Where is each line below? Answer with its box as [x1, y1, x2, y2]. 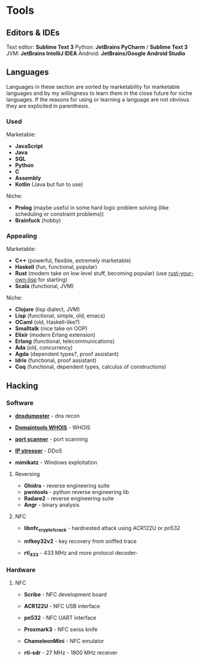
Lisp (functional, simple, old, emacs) [14, 312, 106, 319]
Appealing [6, 232, 37, 240]
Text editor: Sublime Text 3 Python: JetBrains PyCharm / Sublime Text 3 [6, 43, 188, 50]
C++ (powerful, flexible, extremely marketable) [14, 257, 132, 264]
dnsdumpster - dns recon [14, 412, 80, 420]
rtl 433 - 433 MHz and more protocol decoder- [23, 549, 138, 558]
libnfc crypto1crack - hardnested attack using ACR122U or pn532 [23, 525, 181, 533]
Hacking [6, 381, 38, 391]
